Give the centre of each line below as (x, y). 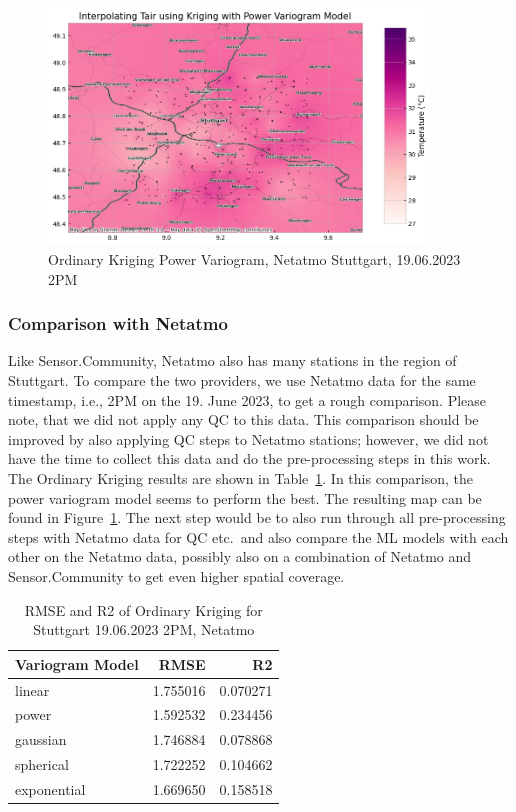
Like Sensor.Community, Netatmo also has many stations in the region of (232, 360)
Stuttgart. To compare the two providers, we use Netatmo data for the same (242, 380)
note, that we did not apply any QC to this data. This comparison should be (243, 419)
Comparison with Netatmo (118, 323)
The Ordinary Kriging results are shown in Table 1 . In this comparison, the (240, 477)
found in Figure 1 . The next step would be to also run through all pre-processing (257, 517)
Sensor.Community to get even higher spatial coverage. (176, 575)
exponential (50, 788)
